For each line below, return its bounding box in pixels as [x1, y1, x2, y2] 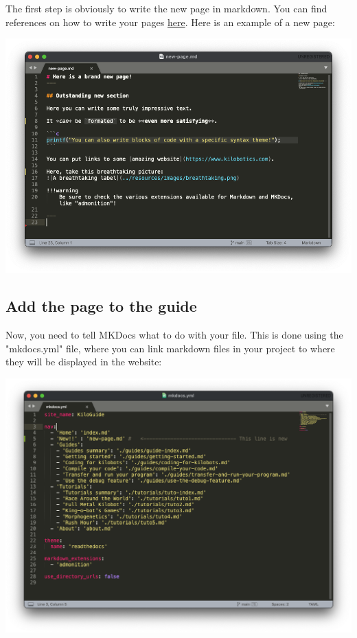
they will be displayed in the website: [5, 354, 162, 369]
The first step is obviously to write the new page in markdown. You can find [5, 1, 327, 15]
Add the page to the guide [5, 295, 197, 317]
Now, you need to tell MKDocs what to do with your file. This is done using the [5, 328, 343, 342]
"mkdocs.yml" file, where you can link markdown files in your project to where [5, 341, 335, 355]
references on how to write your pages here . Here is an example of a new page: [5, 14, 335, 29]
